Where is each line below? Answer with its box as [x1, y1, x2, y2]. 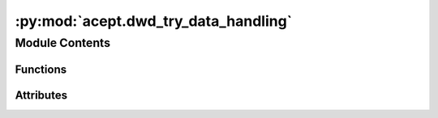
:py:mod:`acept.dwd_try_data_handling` [15, 12, 293, 30]
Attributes [15, 88, 68, 102]
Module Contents [15, 36, 111, 50]
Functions [15, 62, 67, 76]
